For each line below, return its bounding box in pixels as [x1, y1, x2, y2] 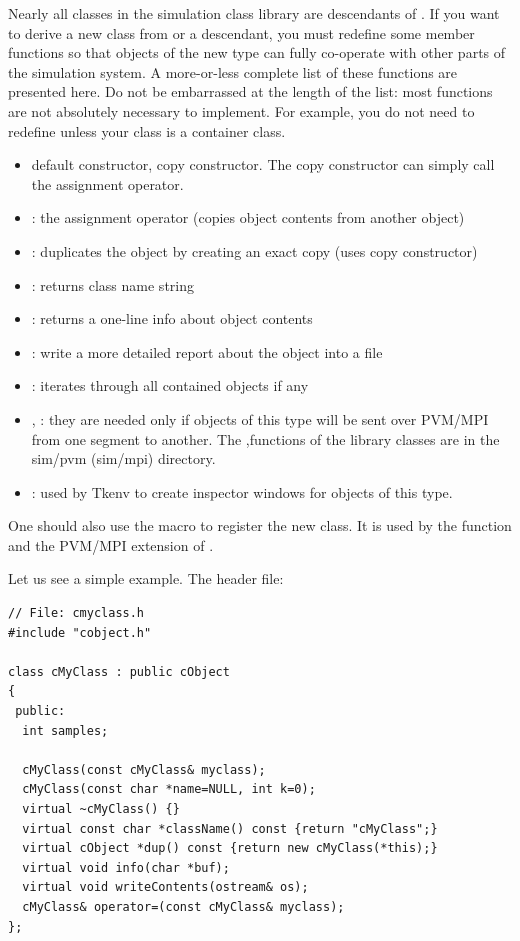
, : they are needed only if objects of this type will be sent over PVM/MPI [31, 408, 489, 429]
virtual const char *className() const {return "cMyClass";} [22, 821, 438, 836]
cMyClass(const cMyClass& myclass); [22, 762, 266, 777]
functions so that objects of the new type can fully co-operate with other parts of [8, 42, 506, 63]
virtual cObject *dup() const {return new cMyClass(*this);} [22, 841, 438, 856]
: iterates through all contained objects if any [31, 375, 309, 396]
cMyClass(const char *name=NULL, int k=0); [22, 782, 316, 797]
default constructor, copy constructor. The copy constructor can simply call [31, 154, 495, 175]
